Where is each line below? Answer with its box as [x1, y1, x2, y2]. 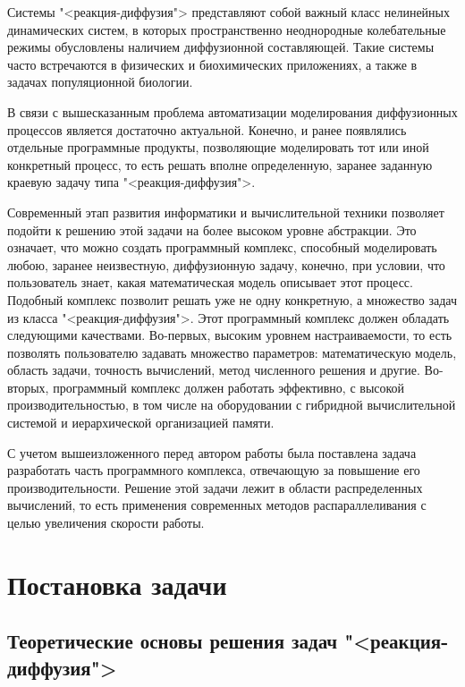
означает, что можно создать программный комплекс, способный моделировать [7, 238, 437, 257]
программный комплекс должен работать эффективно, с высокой [53, 377, 405, 396]
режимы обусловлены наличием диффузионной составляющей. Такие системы [7, 38, 435, 56]
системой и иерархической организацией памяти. [7, 413, 275, 432]
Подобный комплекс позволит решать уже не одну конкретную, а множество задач [7, 290, 457, 309]
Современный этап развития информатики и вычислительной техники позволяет [7, 202, 444, 221]
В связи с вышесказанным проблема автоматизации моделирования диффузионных [7, 102, 458, 121]
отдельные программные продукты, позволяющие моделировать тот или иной [7, 138, 429, 157]
